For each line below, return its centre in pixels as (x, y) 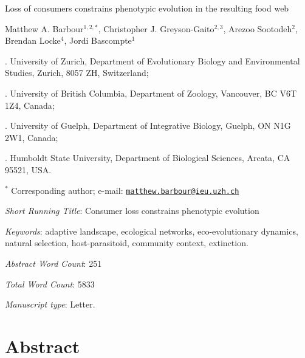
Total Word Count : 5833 (50, 284)
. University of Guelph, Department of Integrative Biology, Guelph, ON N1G (148, 126)
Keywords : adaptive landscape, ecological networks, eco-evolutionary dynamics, (152, 231)
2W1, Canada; (32, 137)
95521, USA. (28, 169)
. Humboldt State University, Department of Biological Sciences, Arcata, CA (148, 158)
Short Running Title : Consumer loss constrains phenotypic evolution (132, 211)
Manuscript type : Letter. (50, 304)
